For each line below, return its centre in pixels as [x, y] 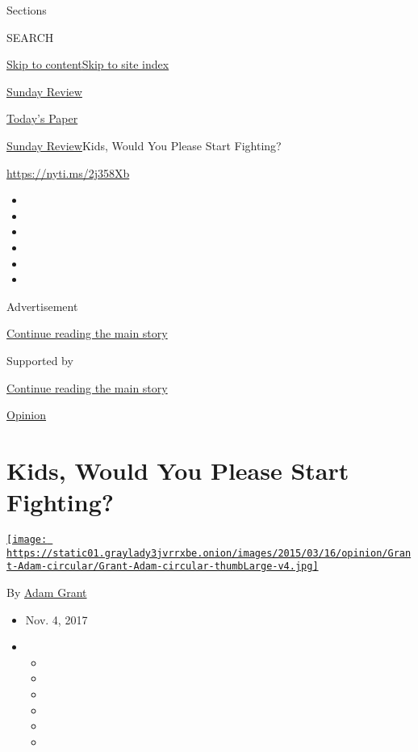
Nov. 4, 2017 [56, 619]
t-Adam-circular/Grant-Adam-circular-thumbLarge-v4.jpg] [163, 567]
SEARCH [30, 37]
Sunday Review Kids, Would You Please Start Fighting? [144, 145]
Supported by [40, 360]
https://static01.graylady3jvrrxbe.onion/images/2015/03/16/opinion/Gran [209, 553]
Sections [27, 10]
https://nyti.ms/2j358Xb [68, 172]
